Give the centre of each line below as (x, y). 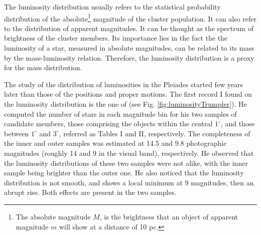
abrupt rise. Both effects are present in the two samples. (90, 192)
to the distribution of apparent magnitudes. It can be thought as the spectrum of (129, 28)
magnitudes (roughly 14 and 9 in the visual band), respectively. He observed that (129, 153)
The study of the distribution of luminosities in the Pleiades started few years (124, 84)
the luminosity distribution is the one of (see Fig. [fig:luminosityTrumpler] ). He (125, 104)
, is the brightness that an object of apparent (169, 216)
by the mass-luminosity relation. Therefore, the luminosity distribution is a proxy (129, 57)
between (17, 133)
